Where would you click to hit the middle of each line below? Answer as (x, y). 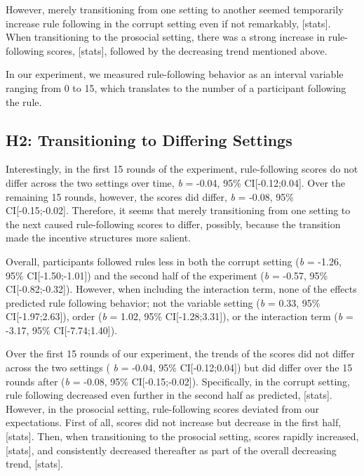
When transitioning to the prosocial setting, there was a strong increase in (166, 37)
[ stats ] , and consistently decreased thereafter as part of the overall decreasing (171, 450)
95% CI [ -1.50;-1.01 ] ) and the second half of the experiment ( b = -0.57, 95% (167, 275)
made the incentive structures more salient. (98, 238)
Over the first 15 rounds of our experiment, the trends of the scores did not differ (180, 353)
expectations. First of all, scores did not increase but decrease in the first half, (174, 422)
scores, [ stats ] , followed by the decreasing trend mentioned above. (187, 50)
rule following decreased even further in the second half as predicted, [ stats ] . (169, 395)
